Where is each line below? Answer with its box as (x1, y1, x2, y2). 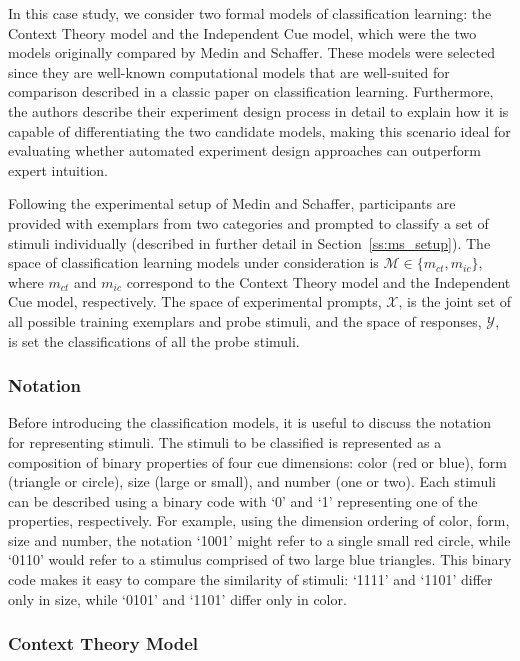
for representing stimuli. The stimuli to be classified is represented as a (8, 431, 442, 452)
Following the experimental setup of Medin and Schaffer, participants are (8, 193, 456, 214)
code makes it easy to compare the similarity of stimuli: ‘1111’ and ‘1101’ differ (8, 569, 493, 590)
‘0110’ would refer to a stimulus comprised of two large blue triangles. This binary (8, 549, 512, 570)
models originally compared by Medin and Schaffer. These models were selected (8, 42, 495, 63)
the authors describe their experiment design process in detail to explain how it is (8, 100, 509, 121)
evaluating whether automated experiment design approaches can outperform (8, 140, 481, 161)
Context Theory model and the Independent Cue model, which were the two (8, 22, 477, 43)
